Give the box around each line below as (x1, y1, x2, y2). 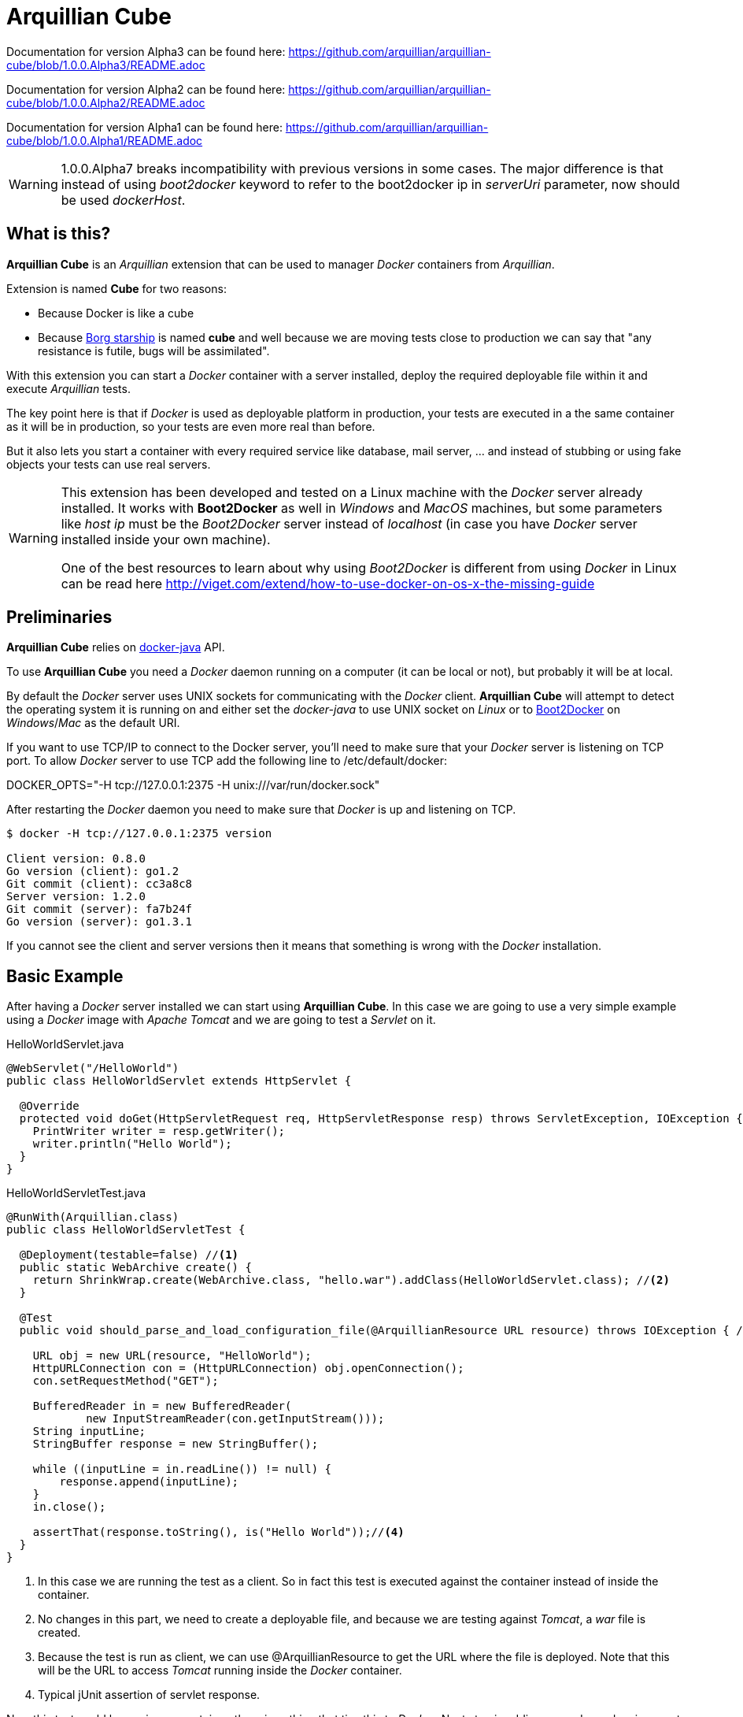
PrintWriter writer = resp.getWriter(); (32, 1125, 286, 1138)
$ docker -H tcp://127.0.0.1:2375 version (6, 827, 272, 840)
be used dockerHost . (61, 191, 186, 208)
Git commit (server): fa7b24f (6, 903, 193, 916)
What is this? (6, 224, 111, 244)
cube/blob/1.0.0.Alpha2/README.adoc (6, 95, 205, 109)
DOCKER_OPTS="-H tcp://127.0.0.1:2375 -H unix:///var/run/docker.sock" (6, 778, 380, 792)
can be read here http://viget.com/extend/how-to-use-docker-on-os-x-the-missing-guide (61, 575, 595, 591)
